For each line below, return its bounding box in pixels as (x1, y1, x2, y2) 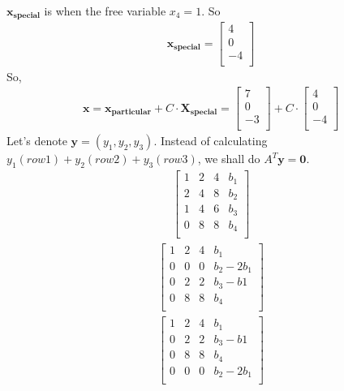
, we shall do (197, 150, 260, 167)
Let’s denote (6, 132, 67, 149)
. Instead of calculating (153, 132, 268, 149)
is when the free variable (44, 2, 166, 19)
